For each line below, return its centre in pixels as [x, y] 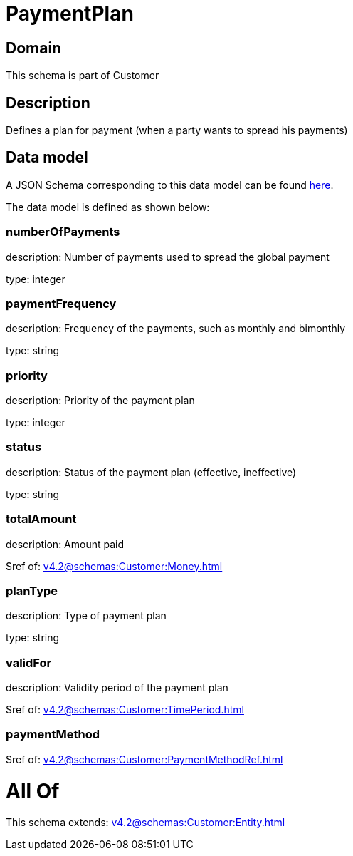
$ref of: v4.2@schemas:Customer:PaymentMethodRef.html [144, 759]
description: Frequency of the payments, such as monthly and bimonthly [176, 329]
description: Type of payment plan [86, 616]
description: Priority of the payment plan [100, 401]
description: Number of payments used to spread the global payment [168, 257]
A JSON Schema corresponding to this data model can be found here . [170, 185]
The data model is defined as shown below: [108, 207]
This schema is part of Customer [83, 76]
